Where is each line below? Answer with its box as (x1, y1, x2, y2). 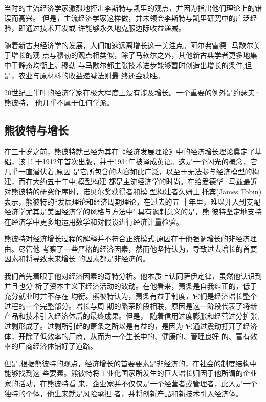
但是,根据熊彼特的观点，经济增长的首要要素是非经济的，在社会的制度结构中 (4, 358, 257, 368)
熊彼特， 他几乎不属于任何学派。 (4, 97, 114, 107)
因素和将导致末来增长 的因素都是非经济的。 (4, 253, 150, 264)
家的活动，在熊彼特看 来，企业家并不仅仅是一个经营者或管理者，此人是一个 (4, 378, 257, 389)
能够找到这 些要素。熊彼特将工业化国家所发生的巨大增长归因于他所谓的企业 (4, 368, 257, 378)
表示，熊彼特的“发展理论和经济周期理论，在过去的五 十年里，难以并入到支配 (4, 196, 261, 207)
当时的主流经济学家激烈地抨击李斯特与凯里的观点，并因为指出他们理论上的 (4, 3, 255, 13)
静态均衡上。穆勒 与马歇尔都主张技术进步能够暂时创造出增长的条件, (18, 59, 245, 70)
